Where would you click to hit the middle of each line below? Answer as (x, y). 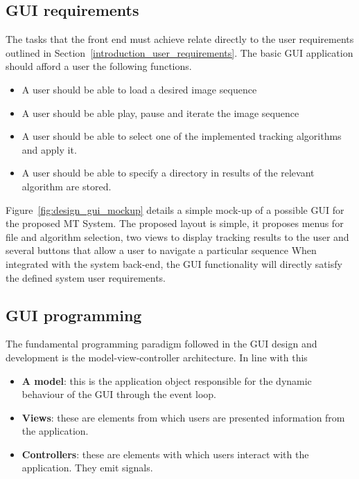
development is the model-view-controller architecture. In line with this (157, 357)
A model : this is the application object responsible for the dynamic (167, 380)
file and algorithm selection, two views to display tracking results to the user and (177, 236)
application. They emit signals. (87, 468)
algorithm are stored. (67, 186)
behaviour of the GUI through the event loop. (119, 394)
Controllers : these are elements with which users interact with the (165, 454)
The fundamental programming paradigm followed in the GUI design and (161, 344)
